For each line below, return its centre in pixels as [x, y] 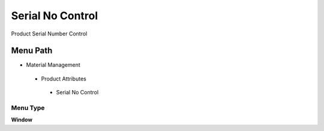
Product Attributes [64, 79]
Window [22, 120]
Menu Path [32, 51]
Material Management [53, 65]
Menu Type [28, 108]
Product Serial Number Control [49, 34]
